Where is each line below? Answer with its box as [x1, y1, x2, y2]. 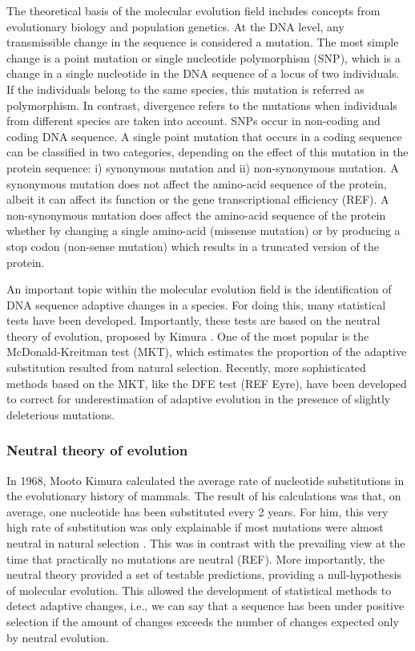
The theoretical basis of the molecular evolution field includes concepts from [6, 2, 381, 18]
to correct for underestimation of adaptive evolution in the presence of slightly [6, 390, 391, 407]
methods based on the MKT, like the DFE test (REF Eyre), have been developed [6, 374, 407, 391]
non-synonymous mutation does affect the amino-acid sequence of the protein [6, 206, 386, 223]
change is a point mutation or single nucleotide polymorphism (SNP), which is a [6, 49, 401, 66]
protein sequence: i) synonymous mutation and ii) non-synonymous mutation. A [6, 159, 399, 176]
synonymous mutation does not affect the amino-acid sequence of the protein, [6, 175, 387, 192]
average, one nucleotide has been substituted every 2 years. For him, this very [6, 503, 389, 520]
